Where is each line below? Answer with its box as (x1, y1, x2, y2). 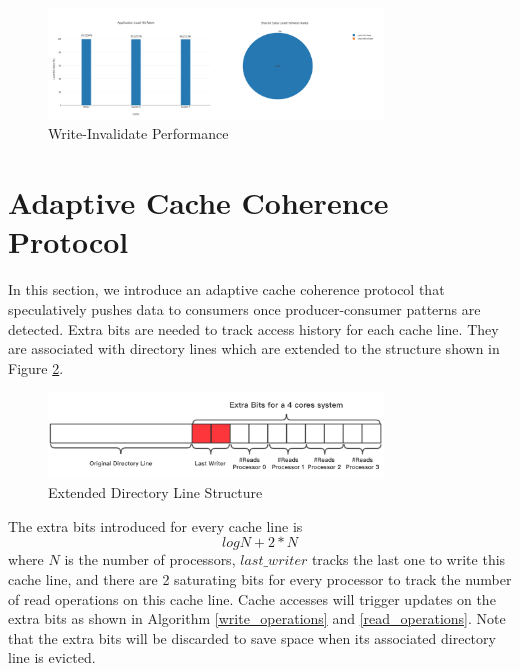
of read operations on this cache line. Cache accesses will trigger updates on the (8, 588, 496, 609)
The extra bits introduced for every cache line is (8, 515, 303, 536)
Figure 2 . (8, 357, 64, 378)
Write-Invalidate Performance (48, 123, 229, 144)
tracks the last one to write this (311, 549, 506, 570)
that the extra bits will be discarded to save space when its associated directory (8, 627, 496, 648)
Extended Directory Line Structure (48, 482, 263, 503)
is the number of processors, (64, 549, 236, 570)
